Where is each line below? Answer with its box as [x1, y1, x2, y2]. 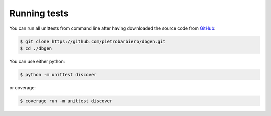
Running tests [9, 8, 69, 19]
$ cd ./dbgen [20, 45, 52, 51]
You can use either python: [9, 58, 65, 64]
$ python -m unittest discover [20, 72, 97, 77]
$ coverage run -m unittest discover [20, 98, 113, 104]
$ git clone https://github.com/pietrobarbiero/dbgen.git [20, 38, 166, 44]
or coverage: [9, 84, 36, 90]
